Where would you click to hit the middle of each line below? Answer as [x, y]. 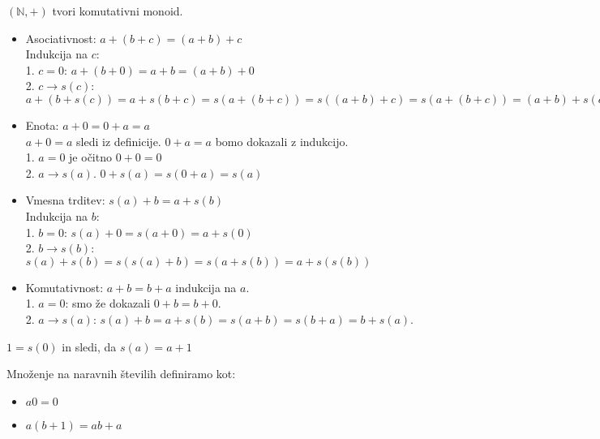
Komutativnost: [64, 287]
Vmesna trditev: [65, 200]
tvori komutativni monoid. [118, 11]
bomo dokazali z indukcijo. [282, 141]
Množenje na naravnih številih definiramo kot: [121, 374]
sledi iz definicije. [119, 141]
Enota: [42, 125]
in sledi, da [89, 346]
